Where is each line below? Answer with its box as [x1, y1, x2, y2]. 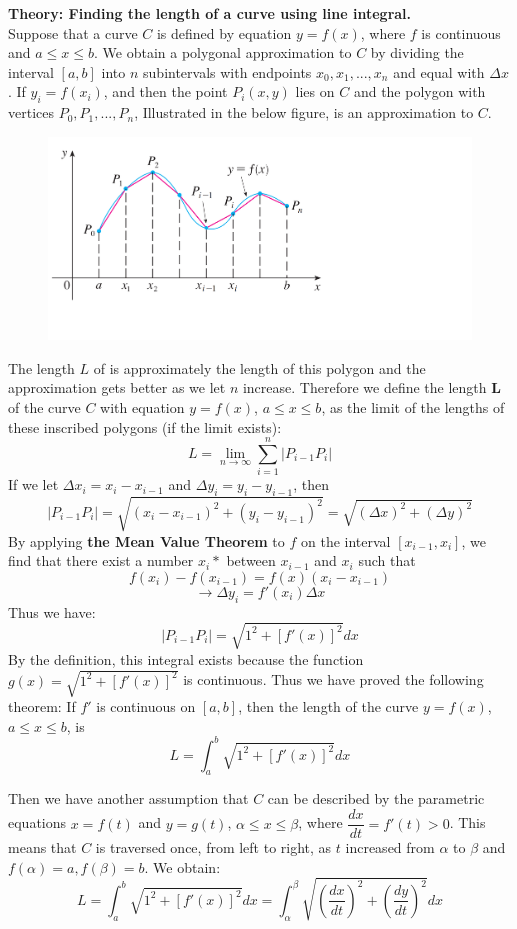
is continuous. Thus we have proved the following [183, 669, 484, 690]
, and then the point [103, 81, 228, 102]
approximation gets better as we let [8, 377, 226, 398]
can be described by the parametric [267, 788, 485, 809]
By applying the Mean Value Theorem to [8, 530, 285, 551]
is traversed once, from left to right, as [95, 837, 332, 858]
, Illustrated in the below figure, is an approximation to [134, 102, 474, 123]
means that [8, 837, 77, 858]
